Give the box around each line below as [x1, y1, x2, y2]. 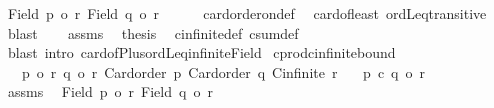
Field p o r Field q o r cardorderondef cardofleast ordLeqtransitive [7, 3, 487, 23]
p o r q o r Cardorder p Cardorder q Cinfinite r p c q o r [21, 61, 425, 82]
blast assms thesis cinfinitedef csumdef [7, 22, 299, 43]
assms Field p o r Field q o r [7, 81, 213, 102]
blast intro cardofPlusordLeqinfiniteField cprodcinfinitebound [7, 42, 396, 63]
